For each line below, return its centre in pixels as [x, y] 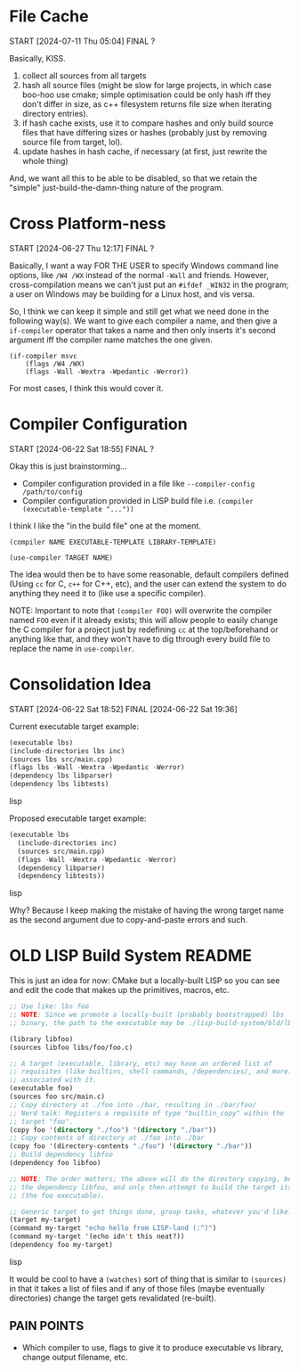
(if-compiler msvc [43, 356]
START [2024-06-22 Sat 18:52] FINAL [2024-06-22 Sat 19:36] [123, 709]
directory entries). [55, 113]
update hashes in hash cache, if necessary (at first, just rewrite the [145, 151]
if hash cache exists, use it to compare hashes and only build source [148, 123]
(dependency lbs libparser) [61, 776]
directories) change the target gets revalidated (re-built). [113, 1298]
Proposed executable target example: [78, 818]
